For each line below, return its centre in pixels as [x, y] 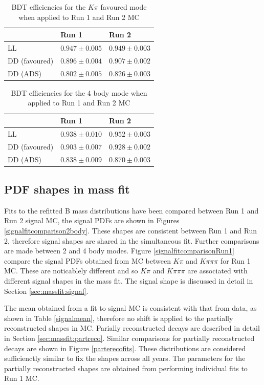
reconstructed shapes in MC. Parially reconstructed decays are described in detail [132, 328]
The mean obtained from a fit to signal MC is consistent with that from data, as [130, 308]
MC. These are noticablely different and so [71, 271]
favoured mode [124, 7]
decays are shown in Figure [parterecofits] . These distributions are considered [125, 348]
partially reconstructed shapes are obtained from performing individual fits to [126, 368]
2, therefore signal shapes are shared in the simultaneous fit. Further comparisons [132, 240]
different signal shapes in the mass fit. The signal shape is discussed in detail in [129, 280]
